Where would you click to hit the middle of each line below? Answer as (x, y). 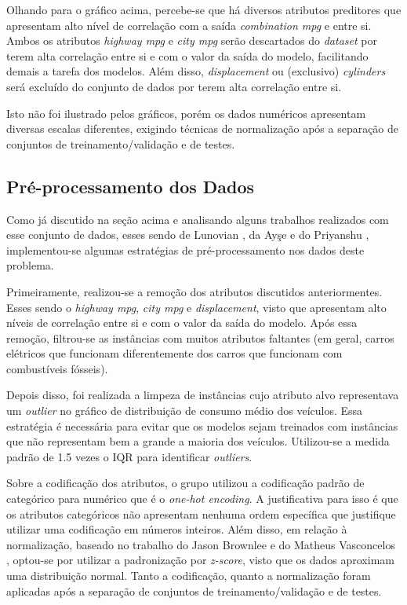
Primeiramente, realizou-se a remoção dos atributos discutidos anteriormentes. (194, 291)
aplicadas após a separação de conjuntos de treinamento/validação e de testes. (194, 590)
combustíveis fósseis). (57, 368)
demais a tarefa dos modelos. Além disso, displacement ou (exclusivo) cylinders (196, 71)
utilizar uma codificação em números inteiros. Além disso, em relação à (177, 529)
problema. (30, 265)
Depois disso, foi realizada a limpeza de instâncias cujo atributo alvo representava (203, 395)
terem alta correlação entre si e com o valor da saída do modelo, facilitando (187, 55)
